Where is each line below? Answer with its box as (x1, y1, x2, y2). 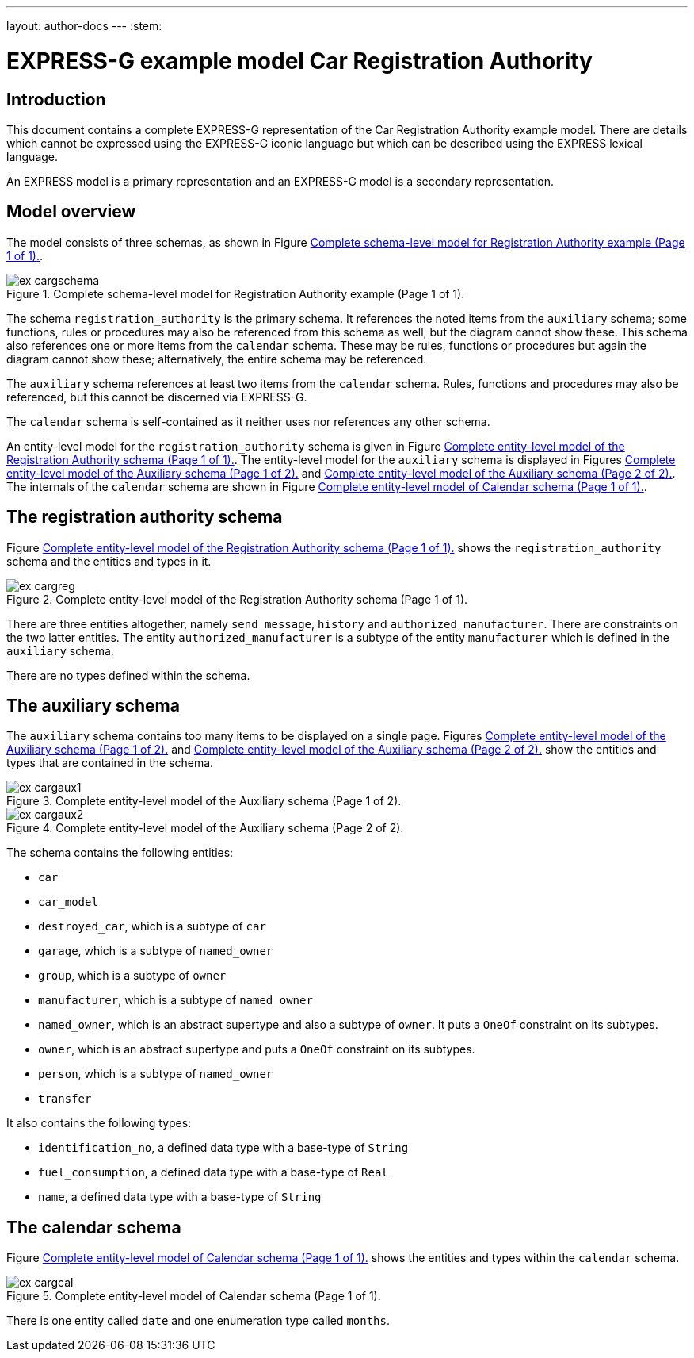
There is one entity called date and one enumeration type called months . (6, 1314, 391, 1328)
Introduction (6, 89, 106, 109)
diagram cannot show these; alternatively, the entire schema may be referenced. (6, 351, 427, 366)
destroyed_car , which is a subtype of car (38, 919, 266, 934)
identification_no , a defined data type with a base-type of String (38, 1141, 409, 1155)
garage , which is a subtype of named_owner (38, 944, 273, 958)
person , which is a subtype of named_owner (38, 1067, 273, 1081)
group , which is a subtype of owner (38, 969, 227, 983)
